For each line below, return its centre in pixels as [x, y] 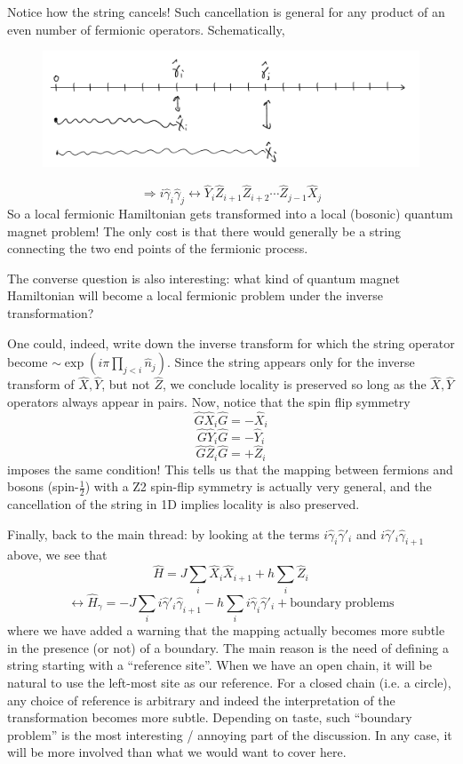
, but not [126, 384]
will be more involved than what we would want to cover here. [177, 752]
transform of [41, 384]
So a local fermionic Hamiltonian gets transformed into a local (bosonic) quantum [230, 214]
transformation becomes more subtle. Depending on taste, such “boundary [210, 717]
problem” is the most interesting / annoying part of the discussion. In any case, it [230, 734]
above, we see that [57, 555]
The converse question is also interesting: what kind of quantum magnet [204, 278]
